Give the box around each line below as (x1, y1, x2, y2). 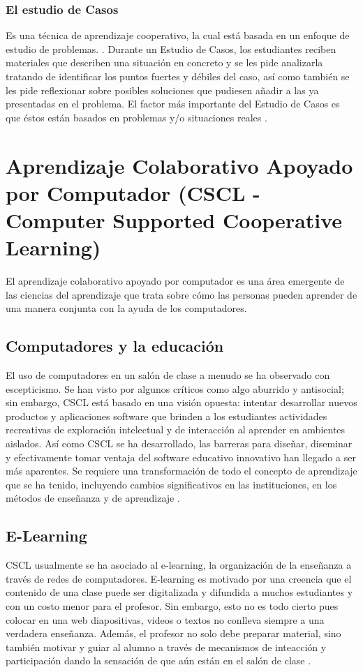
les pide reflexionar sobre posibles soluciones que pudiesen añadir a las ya (6, 82, 319, 97)
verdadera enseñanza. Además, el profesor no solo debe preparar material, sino (6, 626, 341, 641)
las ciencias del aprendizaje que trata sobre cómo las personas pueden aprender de (6, 287, 357, 301)
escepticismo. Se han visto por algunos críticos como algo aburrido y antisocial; (6, 381, 344, 396)
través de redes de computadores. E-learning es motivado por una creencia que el (6, 571, 352, 585)
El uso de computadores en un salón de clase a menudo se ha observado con (6, 368, 330, 382)
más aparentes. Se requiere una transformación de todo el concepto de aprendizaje (6, 463, 357, 478)
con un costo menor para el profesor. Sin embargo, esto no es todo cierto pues (6, 598, 339, 613)
